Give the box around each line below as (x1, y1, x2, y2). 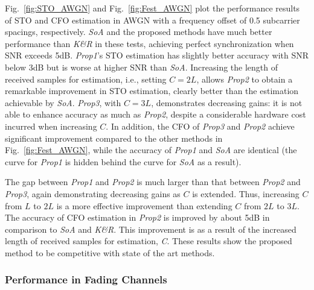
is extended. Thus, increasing (192, 187, 300, 200)
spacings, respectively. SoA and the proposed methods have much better (5, 25, 272, 38)
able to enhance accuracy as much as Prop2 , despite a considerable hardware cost (5, 108, 306, 121)
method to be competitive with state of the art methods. (5, 246, 215, 259)
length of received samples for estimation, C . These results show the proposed (5, 235, 292, 247)
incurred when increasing (5, 119, 97, 132)
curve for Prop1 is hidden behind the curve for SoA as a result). (5, 155, 242, 168)
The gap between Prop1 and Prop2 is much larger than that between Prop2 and (5, 175, 301, 188)
